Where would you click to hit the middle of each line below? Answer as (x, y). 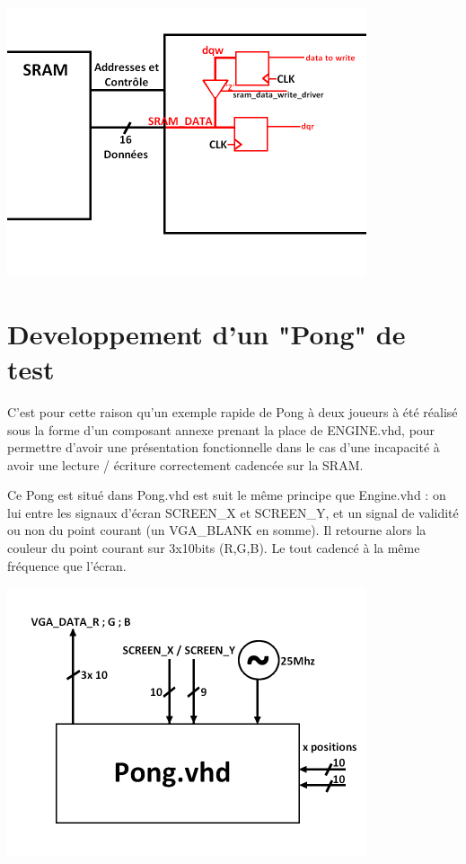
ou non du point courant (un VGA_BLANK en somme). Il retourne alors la (217, 530)
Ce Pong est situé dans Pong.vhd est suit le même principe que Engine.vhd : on (227, 495)
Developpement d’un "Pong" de (207, 333)
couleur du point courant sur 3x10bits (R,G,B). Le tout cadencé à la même (214, 548)
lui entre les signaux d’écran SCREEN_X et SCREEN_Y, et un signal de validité (233, 512)
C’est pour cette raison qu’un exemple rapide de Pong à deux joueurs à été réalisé (233, 411)
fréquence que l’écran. (67, 565)
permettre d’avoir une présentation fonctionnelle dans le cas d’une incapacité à (224, 447)
